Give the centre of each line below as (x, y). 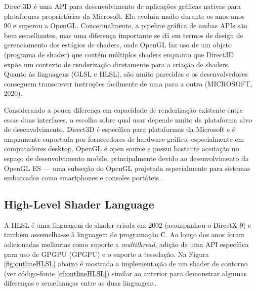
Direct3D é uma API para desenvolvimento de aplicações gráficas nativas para (122, 6)
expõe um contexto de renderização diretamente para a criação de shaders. (117, 64)
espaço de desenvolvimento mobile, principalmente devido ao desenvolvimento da (126, 158)
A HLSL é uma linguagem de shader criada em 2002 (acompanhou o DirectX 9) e (128, 225)
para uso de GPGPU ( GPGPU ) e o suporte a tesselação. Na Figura (107, 254)
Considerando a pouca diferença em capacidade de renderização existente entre (123, 109)
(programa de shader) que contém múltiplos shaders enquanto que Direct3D (119, 54)
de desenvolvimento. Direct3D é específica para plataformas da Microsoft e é (120, 129)
